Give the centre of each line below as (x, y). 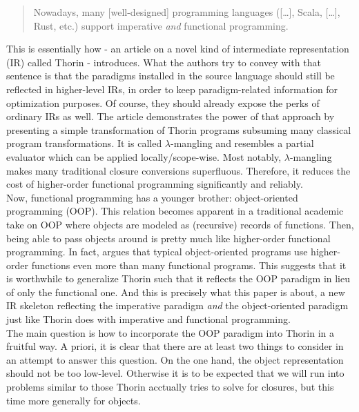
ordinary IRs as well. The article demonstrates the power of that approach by (171, 116)
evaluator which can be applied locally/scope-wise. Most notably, (144, 156)
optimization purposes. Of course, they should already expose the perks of (163, 102)
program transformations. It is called (84, 143)
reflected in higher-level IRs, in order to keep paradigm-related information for (172, 89)
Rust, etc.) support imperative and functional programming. (161, 25)
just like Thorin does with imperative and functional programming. (148, 319)
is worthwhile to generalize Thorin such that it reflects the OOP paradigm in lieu (178, 278)
